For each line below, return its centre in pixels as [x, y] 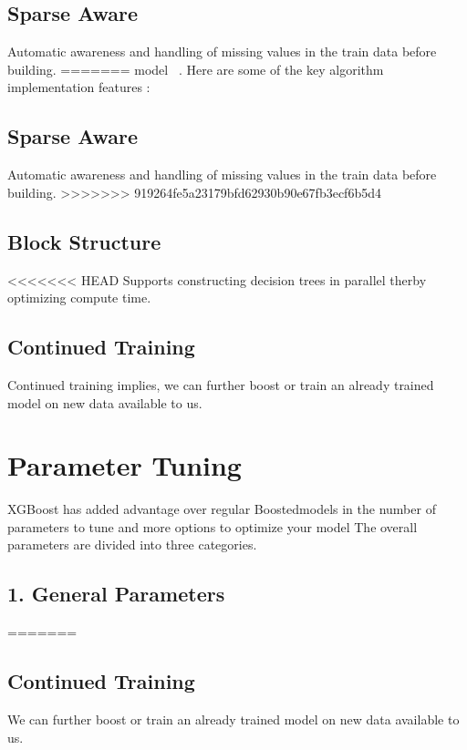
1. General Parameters [116, 594]
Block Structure [84, 241]
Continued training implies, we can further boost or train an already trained [221, 384]
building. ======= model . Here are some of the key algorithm [196, 69]
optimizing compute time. [79, 298]
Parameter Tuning [125, 465]
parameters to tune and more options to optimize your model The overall [213, 526]
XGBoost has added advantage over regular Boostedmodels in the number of [222, 509]
